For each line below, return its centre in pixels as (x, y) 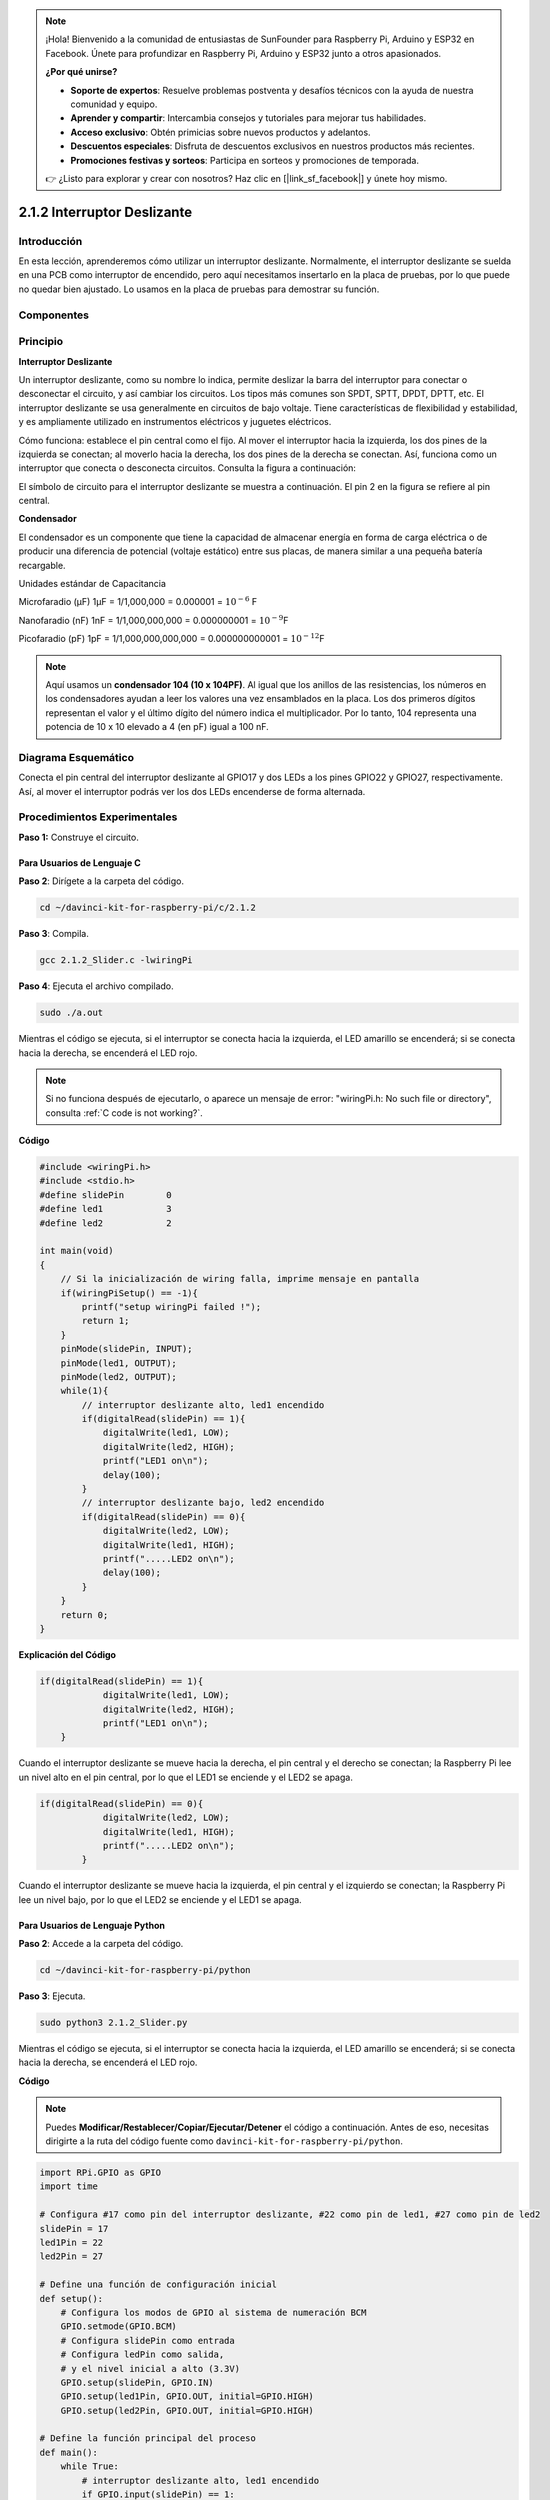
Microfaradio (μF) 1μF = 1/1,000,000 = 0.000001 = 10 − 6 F (138, 601)
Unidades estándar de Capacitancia (92, 584)
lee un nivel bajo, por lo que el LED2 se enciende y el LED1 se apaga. (160, 1899)
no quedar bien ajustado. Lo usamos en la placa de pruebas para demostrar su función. (199, 289)
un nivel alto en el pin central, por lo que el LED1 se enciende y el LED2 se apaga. (186, 1777)
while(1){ (84, 1391)
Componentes (54, 315)
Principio (41, 342)
